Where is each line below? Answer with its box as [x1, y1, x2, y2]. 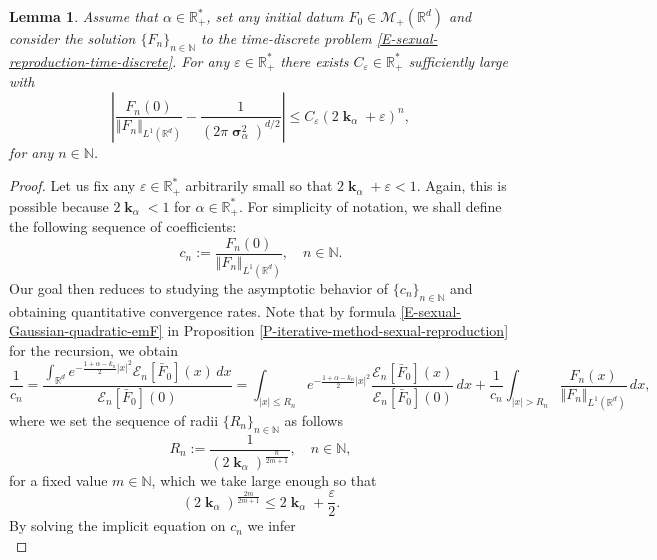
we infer [247, 515, 296, 536]
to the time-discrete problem [201, 28, 372, 48]
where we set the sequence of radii [9, 409, 219, 430]
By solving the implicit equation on [9, 515, 226, 536]
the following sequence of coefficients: [9, 216, 237, 237]
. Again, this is [416, 175, 507, 196]
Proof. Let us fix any [9, 175, 136, 196]
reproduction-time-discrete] [9, 50, 173, 71]
